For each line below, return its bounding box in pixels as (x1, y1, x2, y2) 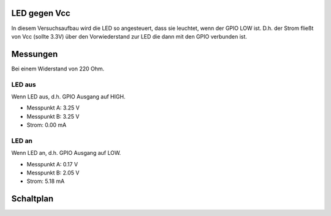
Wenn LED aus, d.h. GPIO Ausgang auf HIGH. (11, 92, 126, 100)
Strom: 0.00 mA (26, 121, 67, 128)
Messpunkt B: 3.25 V (26, 113, 80, 120)
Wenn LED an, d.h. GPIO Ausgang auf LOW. (11, 149, 121, 157)
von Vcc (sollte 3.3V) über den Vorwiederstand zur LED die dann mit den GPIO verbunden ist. (11, 32, 248, 40)
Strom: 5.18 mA (26, 177, 65, 185)
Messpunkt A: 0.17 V (26, 160, 78, 168)
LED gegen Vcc (11, 8, 70, 18)
